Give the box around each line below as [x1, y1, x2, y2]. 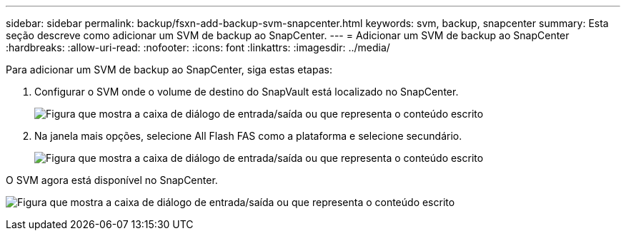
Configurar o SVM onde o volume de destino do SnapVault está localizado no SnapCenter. [34, 86, 459, 98]
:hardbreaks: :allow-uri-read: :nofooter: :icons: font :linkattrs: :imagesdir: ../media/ [6, 41, 390, 53]
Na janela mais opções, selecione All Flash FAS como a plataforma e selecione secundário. [34, 130, 462, 142]
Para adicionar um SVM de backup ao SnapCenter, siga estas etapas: [6, 63, 332, 76]
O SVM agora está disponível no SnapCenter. [6, 174, 218, 186]
